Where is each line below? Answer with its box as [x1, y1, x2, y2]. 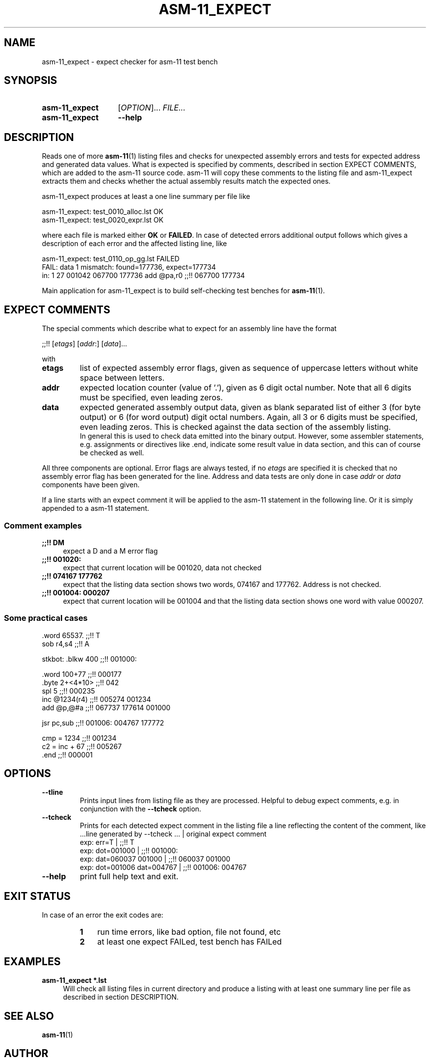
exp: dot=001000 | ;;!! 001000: [80, 846, 178, 855]
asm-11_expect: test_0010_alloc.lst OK [42, 207, 163, 216]
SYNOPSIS [4, 74, 57, 87]
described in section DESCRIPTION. [63, 993, 179, 1002]
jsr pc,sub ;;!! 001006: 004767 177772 [42, 718, 164, 727]
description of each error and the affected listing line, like [42, 239, 227, 248]
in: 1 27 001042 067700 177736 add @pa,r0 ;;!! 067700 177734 [42, 271, 245, 280]
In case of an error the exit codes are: [42, 911, 163, 920]
